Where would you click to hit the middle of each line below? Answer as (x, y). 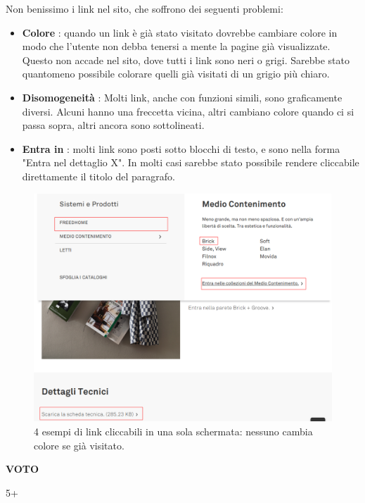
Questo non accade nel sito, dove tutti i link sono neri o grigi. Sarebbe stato (186, 60)
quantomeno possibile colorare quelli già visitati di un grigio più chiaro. (176, 74)
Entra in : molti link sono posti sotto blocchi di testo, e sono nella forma (181, 148)
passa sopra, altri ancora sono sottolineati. (113, 125)
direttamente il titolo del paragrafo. (98, 176)
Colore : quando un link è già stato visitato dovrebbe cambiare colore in (180, 32)
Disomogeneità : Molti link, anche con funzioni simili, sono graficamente (182, 97)
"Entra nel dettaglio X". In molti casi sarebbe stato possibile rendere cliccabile (191, 162)
